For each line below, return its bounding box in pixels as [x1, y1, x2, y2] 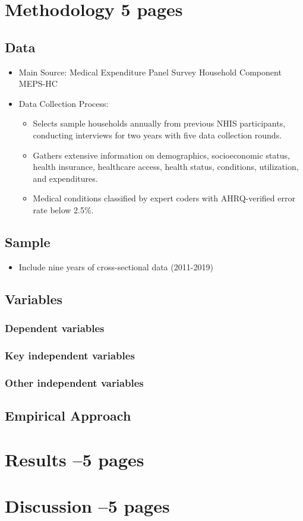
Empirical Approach [5, 406, 131, 425]
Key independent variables [5, 348, 135, 362]
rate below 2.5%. [33, 203, 94, 216]
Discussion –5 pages [5, 493, 170, 517]
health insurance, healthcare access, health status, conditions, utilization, [33, 160, 299, 173]
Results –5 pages [5, 447, 144, 471]
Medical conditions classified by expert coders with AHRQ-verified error [33, 192, 295, 204]
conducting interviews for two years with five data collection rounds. [33, 128, 282, 141]
